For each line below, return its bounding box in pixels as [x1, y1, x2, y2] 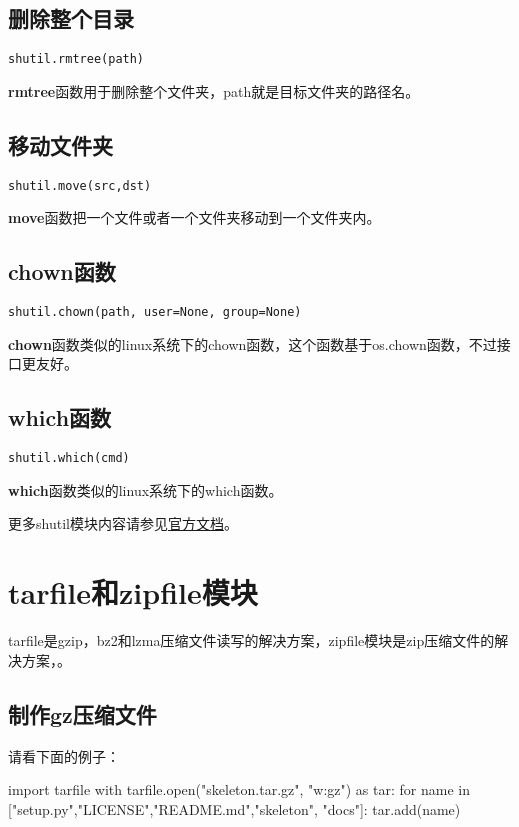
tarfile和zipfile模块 [8, 572, 258, 613]
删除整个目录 [8, 3, 134, 34]
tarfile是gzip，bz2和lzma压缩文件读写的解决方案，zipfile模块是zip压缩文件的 [8, 630, 495, 651]
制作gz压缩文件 [8, 698, 157, 729]
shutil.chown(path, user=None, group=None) [8, 305, 302, 320]
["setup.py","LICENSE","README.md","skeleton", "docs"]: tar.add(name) [8, 798, 461, 819]
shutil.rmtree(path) [8, 52, 145, 67]
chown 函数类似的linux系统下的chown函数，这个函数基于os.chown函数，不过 [8, 333, 497, 354]
